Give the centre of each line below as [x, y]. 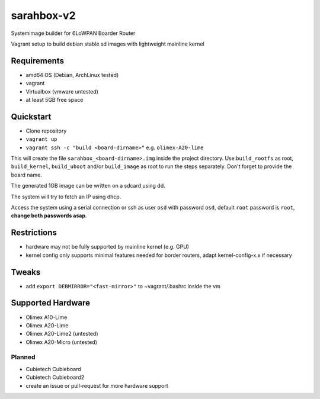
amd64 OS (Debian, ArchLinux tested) [72, 75]
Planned [23, 357]
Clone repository [46, 131]
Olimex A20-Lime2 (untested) [62, 334]
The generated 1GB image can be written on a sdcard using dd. [88, 186]
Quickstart [31, 116]
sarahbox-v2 [44, 15]
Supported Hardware [51, 303]
